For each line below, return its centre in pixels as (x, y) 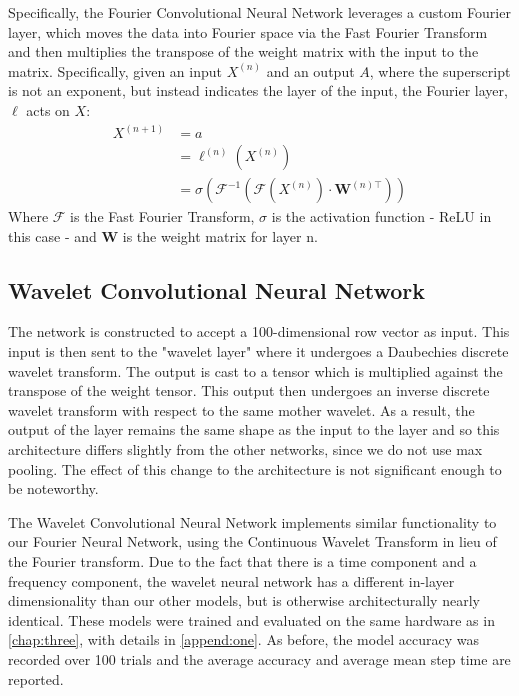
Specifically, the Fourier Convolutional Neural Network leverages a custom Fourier (259, 12)
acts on (48, 109)
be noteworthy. (53, 488)
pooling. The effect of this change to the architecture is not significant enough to (255, 468)
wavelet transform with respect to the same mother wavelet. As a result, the (241, 409)
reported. (36, 678)
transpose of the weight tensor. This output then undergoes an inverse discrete (249, 390)
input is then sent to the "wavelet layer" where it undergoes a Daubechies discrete (258, 351)
